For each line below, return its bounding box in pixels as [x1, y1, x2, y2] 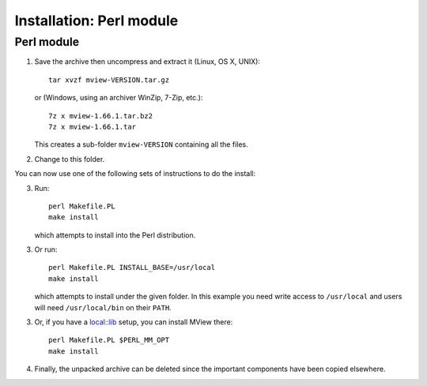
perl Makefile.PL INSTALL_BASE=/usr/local [48, 263, 216, 272]
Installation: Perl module [14, 12, 179, 29]
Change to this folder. [34, 154, 105, 163]
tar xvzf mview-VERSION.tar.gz [48, 75, 170, 84]
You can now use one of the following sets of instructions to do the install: [14, 169, 256, 178]
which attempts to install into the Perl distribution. [34, 230, 196, 240]
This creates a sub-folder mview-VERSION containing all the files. [34, 140, 248, 149]
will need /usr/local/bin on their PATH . [34, 302, 172, 312]
